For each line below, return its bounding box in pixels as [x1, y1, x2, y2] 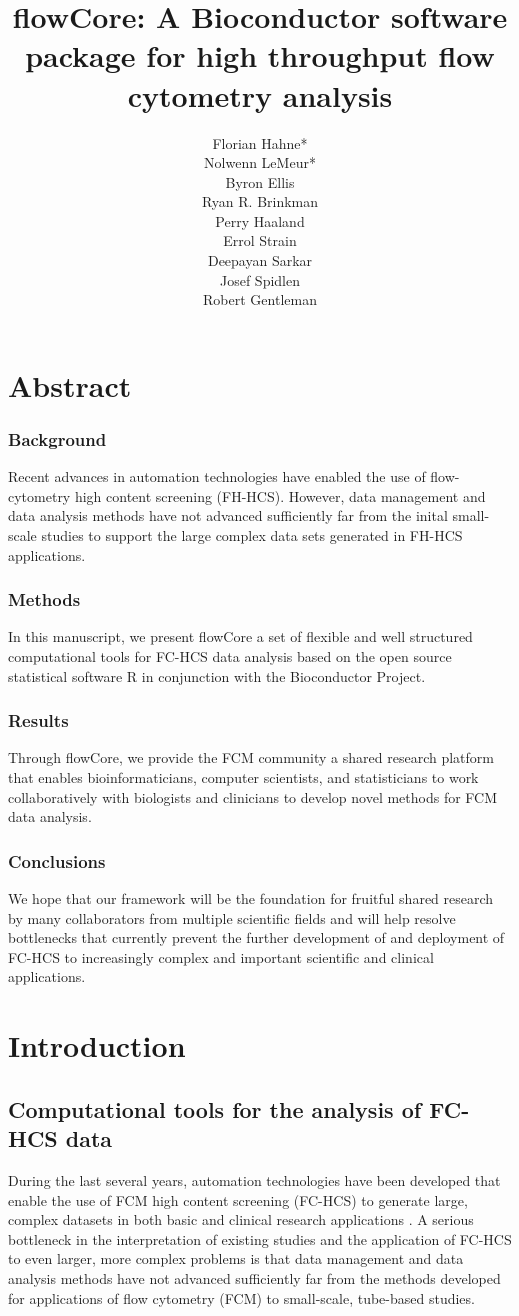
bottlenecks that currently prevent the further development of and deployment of [8, 927, 505, 948]
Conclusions [8, 848, 106, 873]
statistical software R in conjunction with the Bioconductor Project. [8, 665, 426, 686]
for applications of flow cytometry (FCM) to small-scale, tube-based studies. [8, 1287, 475, 1308]
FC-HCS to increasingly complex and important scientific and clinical [8, 946, 434, 967]
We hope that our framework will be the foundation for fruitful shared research [8, 888, 494, 909]
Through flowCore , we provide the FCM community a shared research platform [8, 747, 494, 768]
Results [8, 708, 69, 733]
